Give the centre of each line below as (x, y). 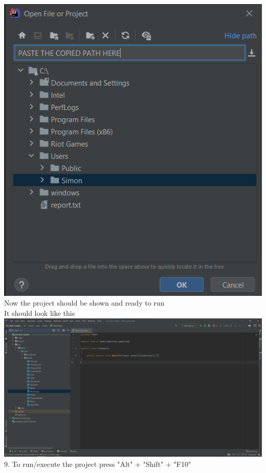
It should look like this (40, 313)
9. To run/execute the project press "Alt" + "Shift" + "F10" (98, 464)
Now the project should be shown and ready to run (84, 303)
